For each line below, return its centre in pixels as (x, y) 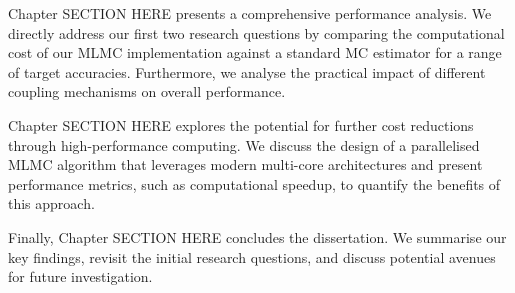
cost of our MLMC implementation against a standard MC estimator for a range (255, 52)
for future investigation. (80, 276)
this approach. (51, 203)
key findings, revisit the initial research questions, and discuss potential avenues (252, 256)
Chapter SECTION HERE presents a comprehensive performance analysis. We (250, 13)
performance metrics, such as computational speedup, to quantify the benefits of (254, 183)
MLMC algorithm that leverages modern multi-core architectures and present (245, 164)
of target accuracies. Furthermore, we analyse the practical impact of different (247, 71)
